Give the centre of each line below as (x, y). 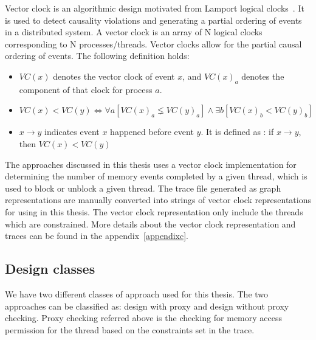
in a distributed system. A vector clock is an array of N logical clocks (134, 32)
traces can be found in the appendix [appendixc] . (97, 236)
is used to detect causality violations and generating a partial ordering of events (153, 20)
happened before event (152, 132)
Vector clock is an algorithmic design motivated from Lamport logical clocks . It (155, 8)
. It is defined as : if (237, 132)
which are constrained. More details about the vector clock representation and (150, 224)
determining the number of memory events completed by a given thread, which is (156, 176)
